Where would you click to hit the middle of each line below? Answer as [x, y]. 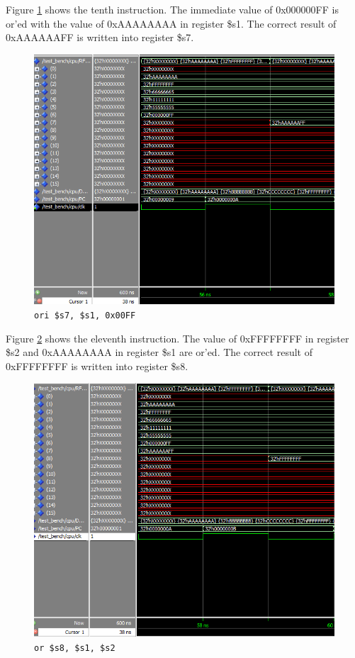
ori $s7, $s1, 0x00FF [85, 315]
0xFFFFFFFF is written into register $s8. [97, 366]
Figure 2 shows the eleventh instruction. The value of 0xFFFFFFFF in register [177, 338]
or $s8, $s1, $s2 [75, 648]
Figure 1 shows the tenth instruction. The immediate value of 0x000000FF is [172, 9]
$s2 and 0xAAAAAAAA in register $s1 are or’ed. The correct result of [159, 352]
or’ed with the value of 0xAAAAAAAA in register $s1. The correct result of [171, 23]
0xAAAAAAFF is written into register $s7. [100, 37]
